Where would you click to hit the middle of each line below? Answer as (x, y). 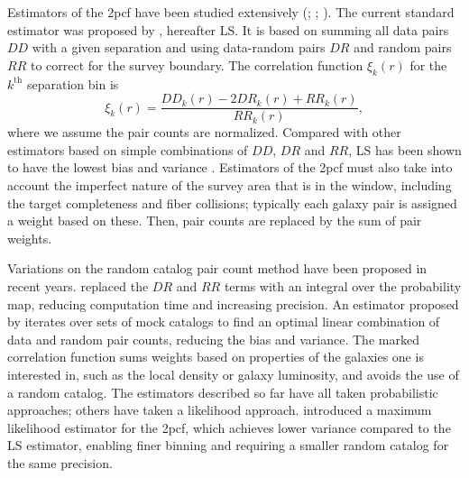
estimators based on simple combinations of (128, 149)
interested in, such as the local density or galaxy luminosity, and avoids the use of (233, 374)
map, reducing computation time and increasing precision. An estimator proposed (233, 303)
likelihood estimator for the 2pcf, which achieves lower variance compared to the (229, 427)
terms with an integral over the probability (343, 285)
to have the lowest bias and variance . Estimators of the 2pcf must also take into (230, 167)
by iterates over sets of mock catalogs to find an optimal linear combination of (224, 322)
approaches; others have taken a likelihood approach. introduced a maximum (220, 410)
